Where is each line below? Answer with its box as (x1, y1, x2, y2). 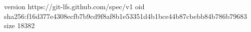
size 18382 (4, 20, 35, 31)
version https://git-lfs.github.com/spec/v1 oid (4, 1, 145, 11)
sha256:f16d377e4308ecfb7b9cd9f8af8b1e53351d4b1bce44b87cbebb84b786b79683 (4, 11, 248, 21)
